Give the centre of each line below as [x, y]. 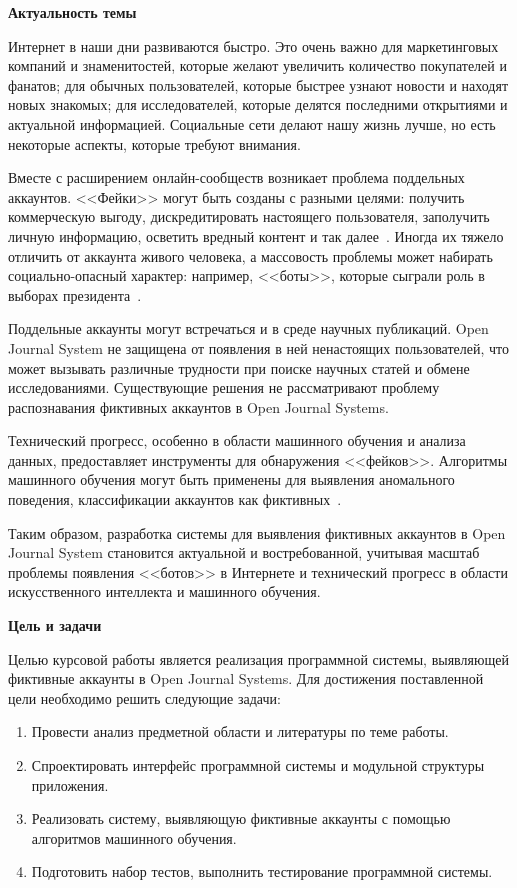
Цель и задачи [55, 625]
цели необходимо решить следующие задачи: [144, 697]
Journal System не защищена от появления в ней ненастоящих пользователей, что [258, 347]
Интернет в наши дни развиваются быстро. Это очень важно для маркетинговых [253, 45]
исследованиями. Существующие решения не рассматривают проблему [224, 387]
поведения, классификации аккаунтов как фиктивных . [175, 499]
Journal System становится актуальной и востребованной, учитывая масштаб [244, 552]
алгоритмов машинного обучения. [134, 837]
